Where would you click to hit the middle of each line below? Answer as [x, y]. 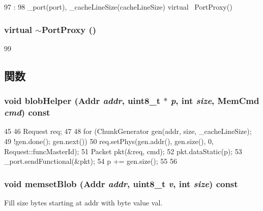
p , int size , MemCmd [215, 101]
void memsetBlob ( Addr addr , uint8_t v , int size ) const [121, 183]
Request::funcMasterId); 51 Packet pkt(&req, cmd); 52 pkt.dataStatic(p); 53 [123, 151]
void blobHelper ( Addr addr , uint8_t [82, 101]
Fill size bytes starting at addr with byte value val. [83, 202]
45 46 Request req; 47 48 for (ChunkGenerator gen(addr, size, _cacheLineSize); [128, 131]
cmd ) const [27, 112]
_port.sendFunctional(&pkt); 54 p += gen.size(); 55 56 [91, 161]
